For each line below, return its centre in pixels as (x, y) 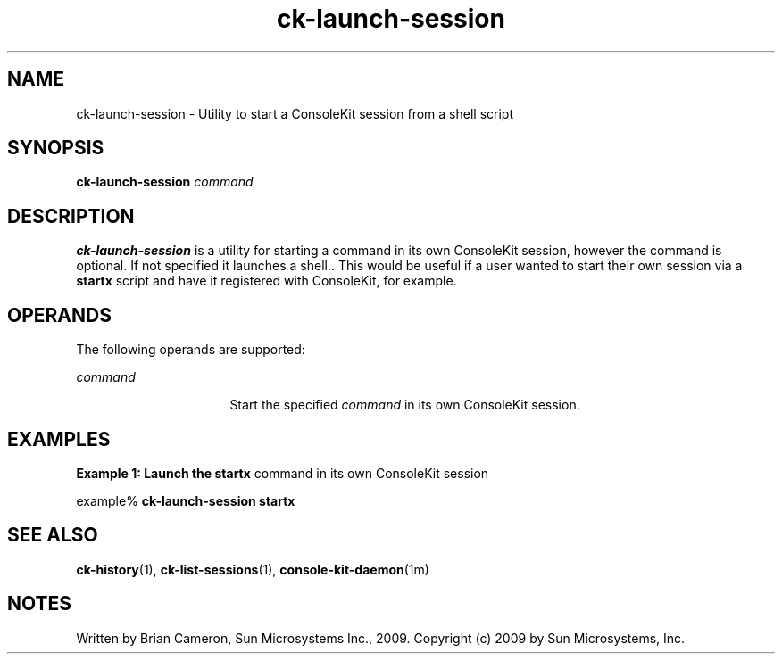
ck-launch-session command (165, 182)
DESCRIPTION (71, 216)
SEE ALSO (53, 535)
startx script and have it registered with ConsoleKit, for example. (266, 281)
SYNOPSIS (56, 148)
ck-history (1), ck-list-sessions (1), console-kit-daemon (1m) (253, 569)
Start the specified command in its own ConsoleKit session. (405, 405)
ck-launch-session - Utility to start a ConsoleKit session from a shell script (295, 113)
